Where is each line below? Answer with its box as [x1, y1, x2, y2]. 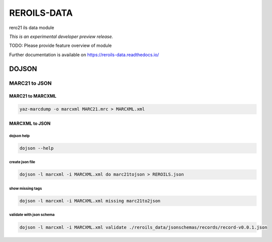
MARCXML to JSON [9, 120, 51, 126]
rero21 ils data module [9, 25, 54, 31]
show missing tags [9, 186, 42, 191]
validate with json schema [9, 212, 55, 217]
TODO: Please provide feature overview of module [9, 42, 112, 49]
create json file [9, 160, 36, 165]
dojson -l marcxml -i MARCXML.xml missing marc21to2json [19, 198, 161, 204]
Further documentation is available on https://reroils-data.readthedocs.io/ [9, 52, 159, 58]
